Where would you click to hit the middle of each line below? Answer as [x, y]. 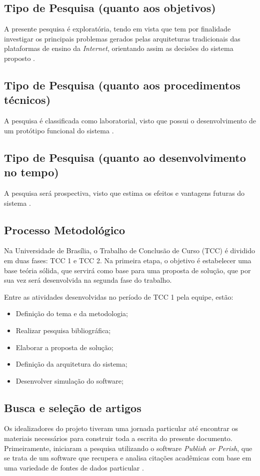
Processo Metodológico [65, 230]
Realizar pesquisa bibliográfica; [63, 330]
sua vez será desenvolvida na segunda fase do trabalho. [88, 280]
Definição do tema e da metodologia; [72, 313]
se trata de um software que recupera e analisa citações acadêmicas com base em [128, 458]
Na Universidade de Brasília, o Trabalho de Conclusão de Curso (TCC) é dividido [129, 250]
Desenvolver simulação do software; [69, 380]
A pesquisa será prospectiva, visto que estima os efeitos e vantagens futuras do [124, 193]
